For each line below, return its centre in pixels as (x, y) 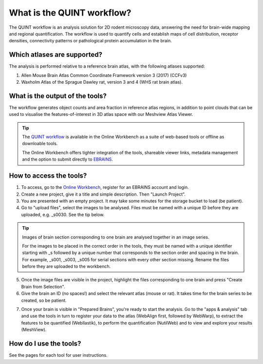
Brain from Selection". (43, 287)
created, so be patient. (44, 300)
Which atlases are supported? (56, 55)
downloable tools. (40, 144)
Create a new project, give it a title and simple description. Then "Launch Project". (103, 194)
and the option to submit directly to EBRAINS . (67, 159)
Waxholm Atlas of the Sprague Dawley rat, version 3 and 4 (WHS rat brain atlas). (102, 82)
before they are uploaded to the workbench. (66, 266)
